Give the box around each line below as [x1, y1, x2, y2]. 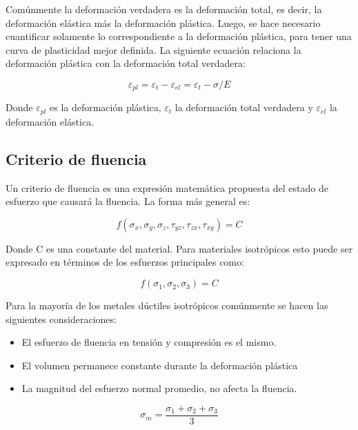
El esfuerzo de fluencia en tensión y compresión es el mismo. [21, 335, 277, 349]
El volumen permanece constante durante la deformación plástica [21, 358, 298, 372]
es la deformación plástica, [49, 100, 161, 115]
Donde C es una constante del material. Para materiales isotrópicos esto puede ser [6, 241, 353, 255]
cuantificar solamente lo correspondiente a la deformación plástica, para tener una [6, 29, 352, 43]
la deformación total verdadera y [175, 100, 313, 115]
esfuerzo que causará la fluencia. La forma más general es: [6, 194, 250, 208]
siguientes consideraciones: [6, 311, 117, 326]
